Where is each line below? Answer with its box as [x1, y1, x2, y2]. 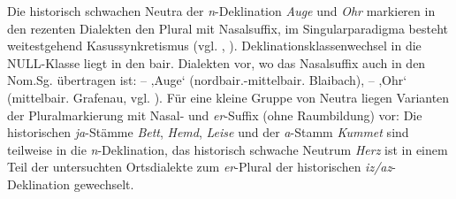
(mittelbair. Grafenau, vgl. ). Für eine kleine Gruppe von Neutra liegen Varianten [7, 88, 450, 106]
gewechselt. [73, 174, 134, 193]
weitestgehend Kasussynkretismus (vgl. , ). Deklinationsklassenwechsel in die [7, 36, 422, 55]
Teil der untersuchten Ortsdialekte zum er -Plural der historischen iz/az [7, 157, 392, 176]
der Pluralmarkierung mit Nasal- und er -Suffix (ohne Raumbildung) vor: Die [7, 105, 422, 124]
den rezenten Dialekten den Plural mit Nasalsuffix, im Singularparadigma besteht [7, 19, 448, 37]
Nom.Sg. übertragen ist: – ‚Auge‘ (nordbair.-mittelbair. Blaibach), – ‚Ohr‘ [7, 71, 407, 89]
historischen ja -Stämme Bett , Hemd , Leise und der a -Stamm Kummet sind [7, 123, 409, 142]
